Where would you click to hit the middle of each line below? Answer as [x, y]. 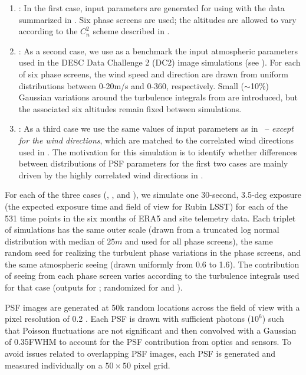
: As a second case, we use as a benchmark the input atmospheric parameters [158, 50]
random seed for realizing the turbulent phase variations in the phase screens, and [153, 252]
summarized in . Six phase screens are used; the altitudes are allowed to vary [157, 19]
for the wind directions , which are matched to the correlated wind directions [156, 140]
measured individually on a [54, 365]
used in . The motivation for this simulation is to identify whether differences [158, 151]
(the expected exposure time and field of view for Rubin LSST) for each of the [147, 206]
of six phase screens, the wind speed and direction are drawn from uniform [153, 74]
